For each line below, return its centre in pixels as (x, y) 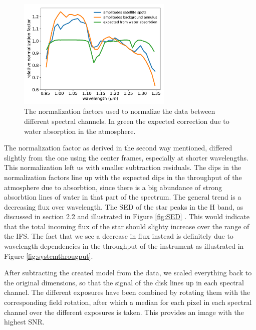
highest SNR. (24, 322)
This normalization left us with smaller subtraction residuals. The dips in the (123, 167)
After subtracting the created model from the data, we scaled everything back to (128, 273)
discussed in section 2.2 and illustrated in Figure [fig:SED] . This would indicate (127, 216)
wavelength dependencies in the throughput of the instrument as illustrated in (124, 246)
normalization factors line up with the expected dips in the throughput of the (123, 177)
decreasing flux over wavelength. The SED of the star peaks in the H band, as (124, 206)
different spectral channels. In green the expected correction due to (127, 121)
